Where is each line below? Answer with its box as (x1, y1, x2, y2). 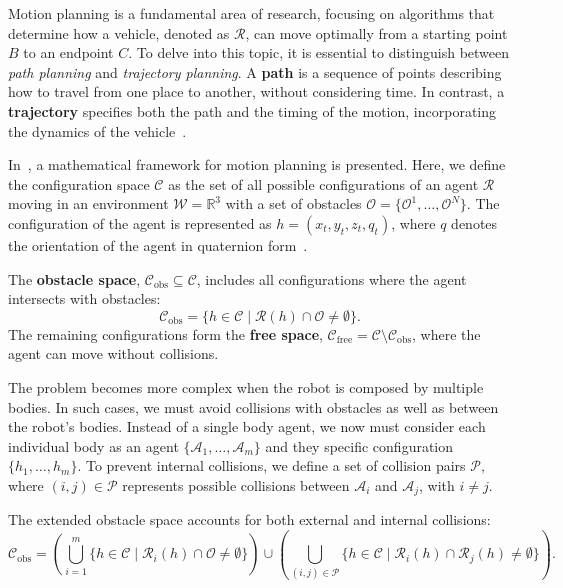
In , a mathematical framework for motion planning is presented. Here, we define (8, 154, 506, 175)
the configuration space (8, 173, 150, 194)
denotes (451, 212, 498, 233)
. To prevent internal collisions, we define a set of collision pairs (77, 455, 466, 476)
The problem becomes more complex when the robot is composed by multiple (8, 376, 484, 397)
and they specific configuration (265, 435, 454, 456)
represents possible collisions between (122, 474, 350, 495)
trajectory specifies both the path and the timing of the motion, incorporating (8, 100, 497, 121)
